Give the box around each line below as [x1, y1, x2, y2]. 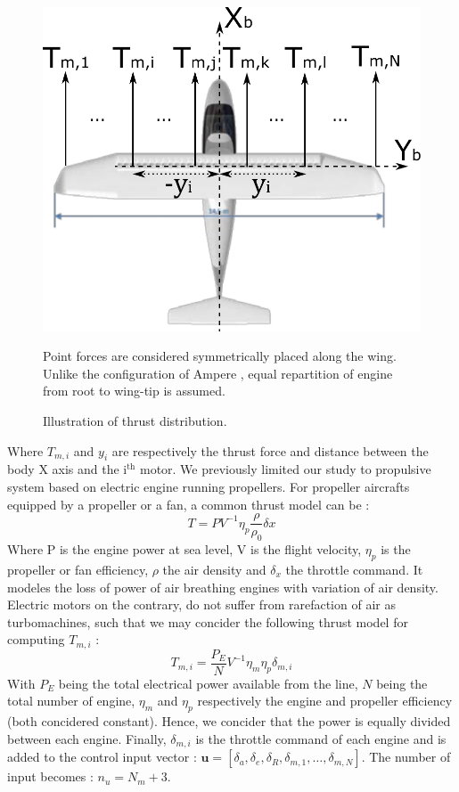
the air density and [162, 559, 266, 578]
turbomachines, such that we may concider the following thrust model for [7, 612, 408, 631]
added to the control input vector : [7, 747, 197, 766]
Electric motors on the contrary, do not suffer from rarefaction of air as [7, 595, 396, 614]
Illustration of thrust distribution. [43, 412, 227, 430]
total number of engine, [7, 691, 135, 710]
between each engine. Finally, [7, 729, 167, 747]
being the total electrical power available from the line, [58, 674, 358, 692]
